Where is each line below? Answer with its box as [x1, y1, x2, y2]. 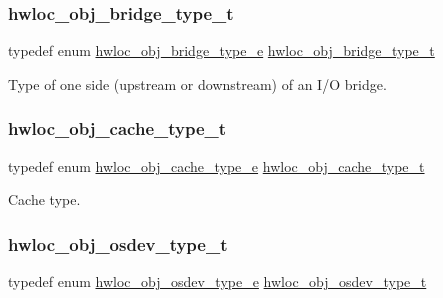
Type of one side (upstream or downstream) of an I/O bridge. [8, 73, 387, 94]
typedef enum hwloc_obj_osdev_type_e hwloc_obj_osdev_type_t [8, 271, 427, 292]
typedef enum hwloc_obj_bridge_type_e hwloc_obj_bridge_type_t [8, 40, 435, 61]
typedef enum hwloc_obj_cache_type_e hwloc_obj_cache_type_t [8, 155, 425, 176]
